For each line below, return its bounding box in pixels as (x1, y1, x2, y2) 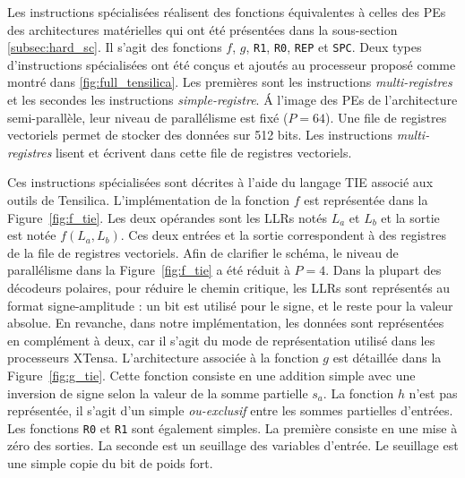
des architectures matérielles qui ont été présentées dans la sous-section (7, 20, 398, 38)
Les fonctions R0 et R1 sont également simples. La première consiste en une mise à (7, 418, 458, 437)
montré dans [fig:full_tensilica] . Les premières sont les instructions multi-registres (7, 73, 452, 91)
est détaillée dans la (332, 348, 442, 367)
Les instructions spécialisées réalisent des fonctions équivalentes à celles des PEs (7, 3, 446, 21)
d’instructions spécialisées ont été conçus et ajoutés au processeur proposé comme (7, 55, 456, 73)
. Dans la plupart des (325, 260, 442, 279)
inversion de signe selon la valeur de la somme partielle (7, 383, 308, 402)
